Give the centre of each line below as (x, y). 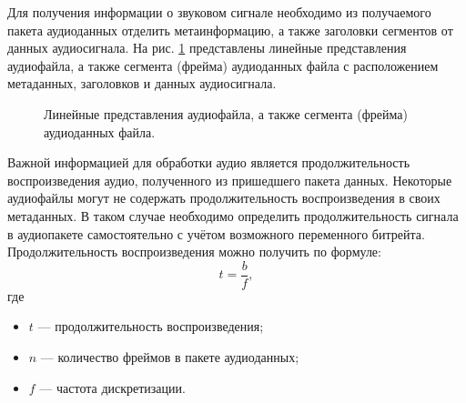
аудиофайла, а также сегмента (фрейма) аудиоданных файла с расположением (223, 65)
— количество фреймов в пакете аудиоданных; (170, 356)
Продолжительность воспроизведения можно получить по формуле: (194, 252)
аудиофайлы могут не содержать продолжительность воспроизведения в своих (224, 198)
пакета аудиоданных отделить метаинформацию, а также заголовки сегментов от (230, 30)
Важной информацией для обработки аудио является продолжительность (209, 162)
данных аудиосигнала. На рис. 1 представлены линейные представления (207, 48)
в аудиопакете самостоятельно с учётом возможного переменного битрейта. (216, 233)
